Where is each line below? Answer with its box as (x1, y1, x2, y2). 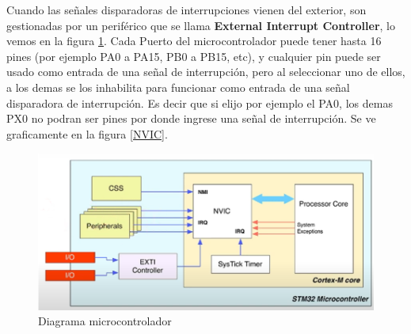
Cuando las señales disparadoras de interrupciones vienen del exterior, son (6, 2, 367, 17)
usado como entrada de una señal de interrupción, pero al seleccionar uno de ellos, (6, 63, 405, 80)
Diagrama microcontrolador (38, 313, 172, 329)
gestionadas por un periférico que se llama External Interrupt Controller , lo (6, 17, 395, 33)
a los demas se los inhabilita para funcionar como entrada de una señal (6, 78, 350, 95)
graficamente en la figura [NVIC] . (6, 125, 168, 142)
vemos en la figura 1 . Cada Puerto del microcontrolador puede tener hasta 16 (6, 32, 382, 49)
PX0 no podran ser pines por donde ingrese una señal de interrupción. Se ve (6, 110, 376, 127)
